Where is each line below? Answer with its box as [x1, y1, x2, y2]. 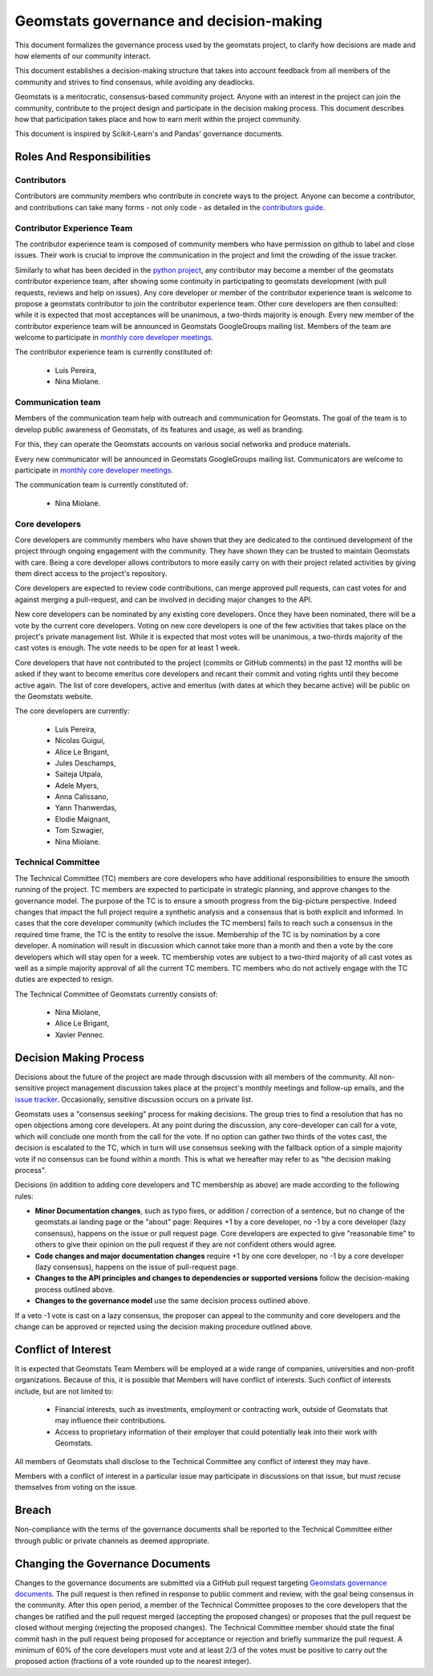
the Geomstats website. [14, 691, 94, 701]
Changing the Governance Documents [14, 1556, 211, 1570]
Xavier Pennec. [55, 1029, 105, 1039]
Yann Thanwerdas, [55, 803, 117, 813]
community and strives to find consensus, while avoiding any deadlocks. [14, 77, 255, 87]
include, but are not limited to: [14, 1386, 114, 1396]
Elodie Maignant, [55, 814, 111, 824]
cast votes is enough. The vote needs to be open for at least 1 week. [14, 643, 241, 653]
